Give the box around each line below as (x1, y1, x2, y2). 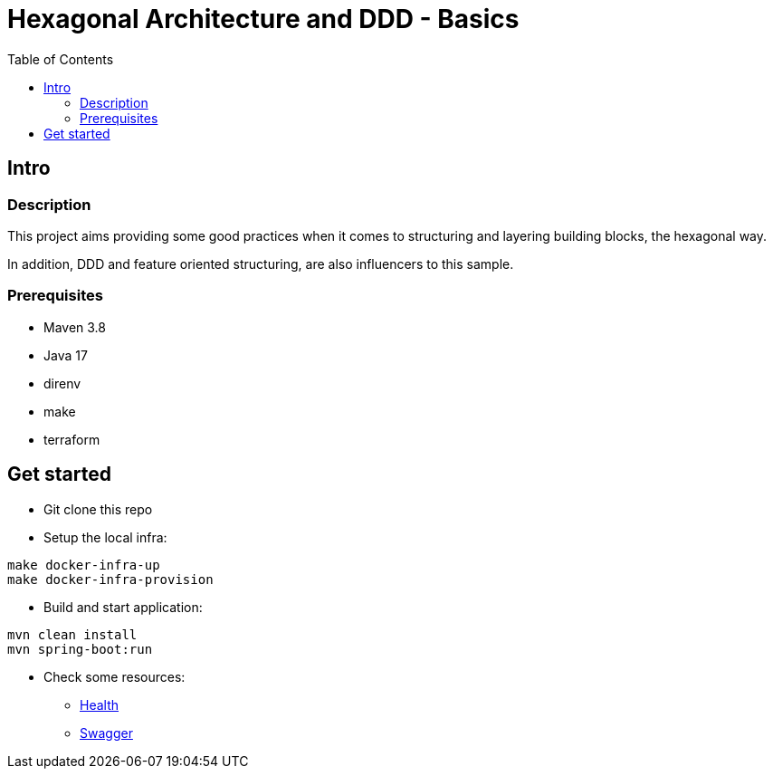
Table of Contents (7, 51, 114, 67)
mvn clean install (7, 627, 138, 642)
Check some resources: (43, 668, 186, 685)
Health (80, 696, 119, 713)
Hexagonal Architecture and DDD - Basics (7, 4, 520, 34)
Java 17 (43, 347, 88, 363)
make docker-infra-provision (7, 571, 214, 587)
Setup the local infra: (43, 529, 167, 545)
